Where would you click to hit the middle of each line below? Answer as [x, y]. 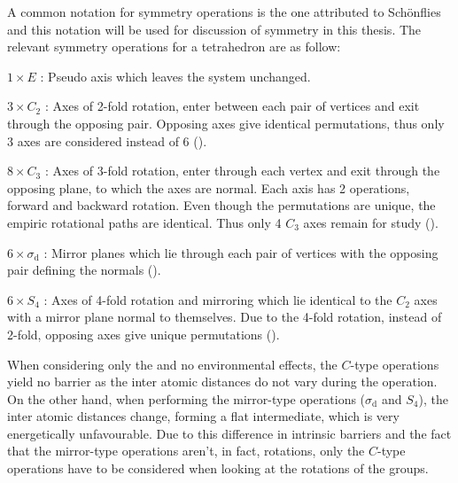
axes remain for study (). [371, 222]
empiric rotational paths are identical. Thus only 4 [144, 222]
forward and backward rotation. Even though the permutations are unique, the [221, 205]
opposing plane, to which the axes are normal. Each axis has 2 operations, [209, 187]
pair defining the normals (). [84, 270]
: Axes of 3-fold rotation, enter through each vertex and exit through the [242, 171]
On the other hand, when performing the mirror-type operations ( [186, 398]
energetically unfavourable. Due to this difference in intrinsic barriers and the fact [229, 433]
